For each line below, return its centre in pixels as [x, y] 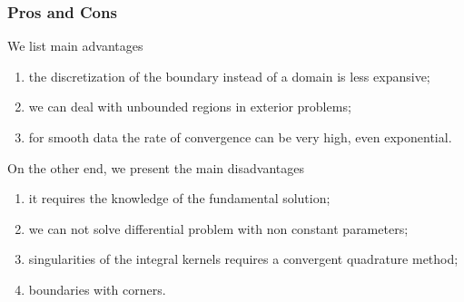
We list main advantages [75, 46]
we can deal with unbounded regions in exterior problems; [190, 107]
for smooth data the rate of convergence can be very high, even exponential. [240, 137]
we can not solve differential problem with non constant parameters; [218, 228]
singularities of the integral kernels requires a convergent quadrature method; [243, 259]
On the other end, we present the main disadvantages [156, 167]
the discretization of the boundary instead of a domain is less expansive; [229, 76]
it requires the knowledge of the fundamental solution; [179, 198]
